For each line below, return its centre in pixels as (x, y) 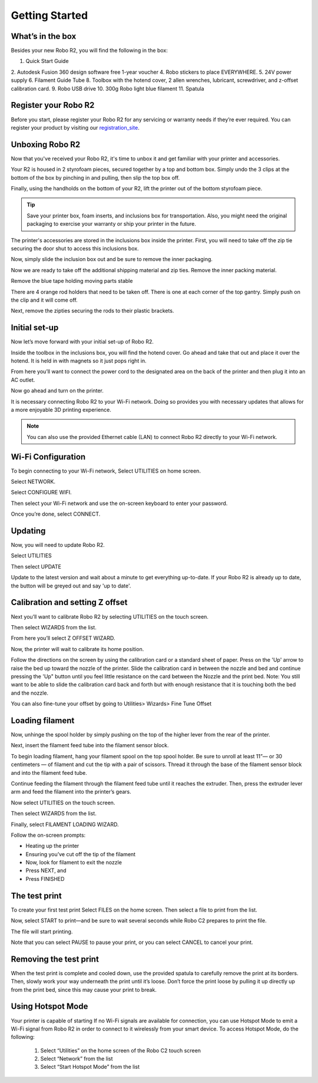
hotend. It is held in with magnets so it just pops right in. (79, 361)
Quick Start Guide (47, 61)
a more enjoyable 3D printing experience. (61, 410)
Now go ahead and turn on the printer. (57, 391)
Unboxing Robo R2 (46, 144)
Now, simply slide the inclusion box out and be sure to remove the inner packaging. (112, 259)
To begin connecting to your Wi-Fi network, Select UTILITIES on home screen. (106, 471)
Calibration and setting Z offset (69, 602)
